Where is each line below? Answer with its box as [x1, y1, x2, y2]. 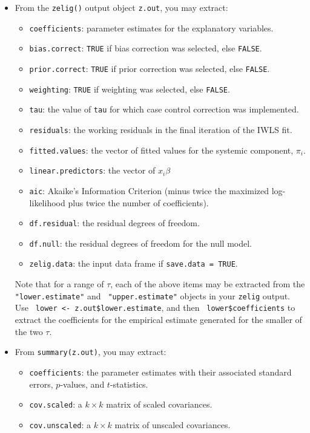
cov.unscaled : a [29, 418, 91, 431]
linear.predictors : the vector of [29, 164, 156, 177]
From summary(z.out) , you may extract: [15, 345, 167, 358]
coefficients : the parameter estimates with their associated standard [29, 365, 292, 378]
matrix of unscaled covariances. [114, 418, 231, 431]
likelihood [29, 196, 65, 209]
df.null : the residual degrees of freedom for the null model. [29, 236, 252, 249]
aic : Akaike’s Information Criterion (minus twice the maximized [29, 184, 269, 197]
